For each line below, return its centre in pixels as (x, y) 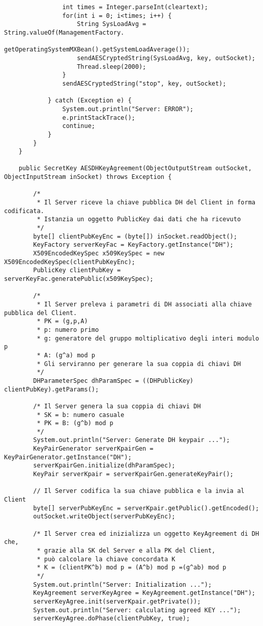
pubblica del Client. (41, 313)
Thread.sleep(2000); (112, 67)
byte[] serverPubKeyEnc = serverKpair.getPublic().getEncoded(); (146, 508)
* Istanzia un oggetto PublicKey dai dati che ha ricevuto (139, 219)
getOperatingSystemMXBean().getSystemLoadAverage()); (97, 50)
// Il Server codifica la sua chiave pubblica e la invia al (139, 491)
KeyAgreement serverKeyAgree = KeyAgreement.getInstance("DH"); (144, 593)
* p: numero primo (68, 330)
